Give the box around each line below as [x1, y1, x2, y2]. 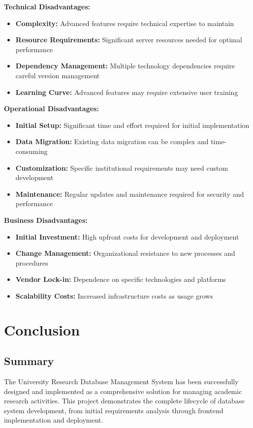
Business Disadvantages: [4, 214, 88, 225]
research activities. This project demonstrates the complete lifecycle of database [4, 396, 245, 406]
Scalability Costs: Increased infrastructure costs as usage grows [15, 290, 213, 301]
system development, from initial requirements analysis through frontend [4, 405, 223, 415]
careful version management [15, 70, 100, 80]
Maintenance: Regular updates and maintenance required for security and [15, 188, 244, 199]
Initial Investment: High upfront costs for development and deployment [15, 231, 239, 242]
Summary [4, 353, 54, 368]
